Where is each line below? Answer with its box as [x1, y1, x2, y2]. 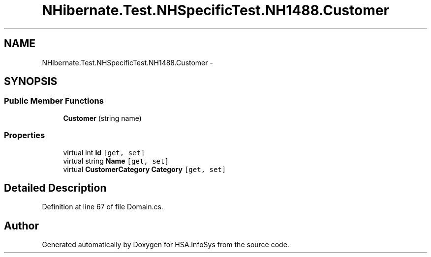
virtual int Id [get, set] [63, 148, 145, 157]
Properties [4, 130, 45, 141]
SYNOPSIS [4, 75, 58, 88]
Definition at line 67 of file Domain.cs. [42, 202, 163, 211]
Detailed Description [4, 181, 107, 194]
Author [4, 219, 39, 232]
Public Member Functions [4, 96, 104, 106]
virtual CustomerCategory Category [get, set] [63, 165, 226, 173]
